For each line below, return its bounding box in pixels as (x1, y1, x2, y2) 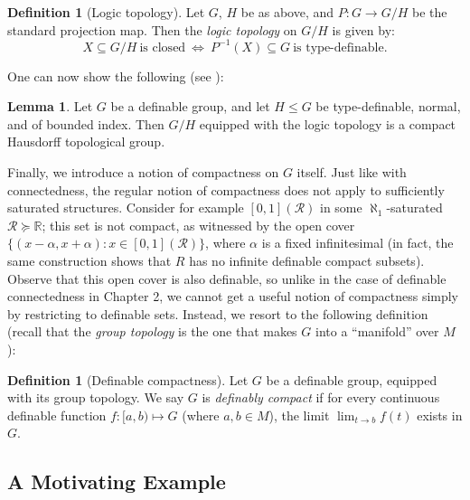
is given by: (332, 20, 395, 39)
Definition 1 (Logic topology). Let (7, 3, 205, 21)
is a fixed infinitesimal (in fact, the (261, 233, 454, 252)
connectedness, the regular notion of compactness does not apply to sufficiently (7, 180, 445, 199)
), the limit (268, 405, 330, 424)
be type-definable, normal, (315, 97, 461, 116)
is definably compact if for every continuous (202, 388, 440, 407)
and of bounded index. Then (7, 114, 164, 133)
